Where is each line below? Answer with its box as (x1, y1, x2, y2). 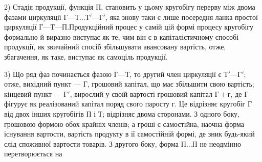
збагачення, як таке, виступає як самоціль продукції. (4, 51, 168, 62)
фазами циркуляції (4, 11, 61, 22)
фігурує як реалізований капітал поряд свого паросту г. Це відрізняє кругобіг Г (4, 98, 252, 109)
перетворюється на (4, 148, 62, 159)
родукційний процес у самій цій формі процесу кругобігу (74, 21, 254, 32)
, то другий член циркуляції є (129, 68, 222, 79)
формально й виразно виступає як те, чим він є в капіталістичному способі (4, 31, 239, 42)
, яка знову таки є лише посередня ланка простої (105, 11, 258, 22)
